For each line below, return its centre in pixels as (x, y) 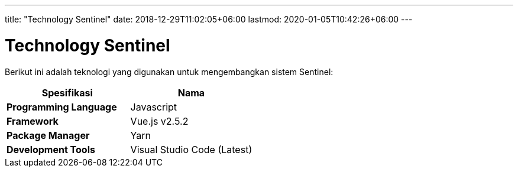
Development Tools (51, 149)
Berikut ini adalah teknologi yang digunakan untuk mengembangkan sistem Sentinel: (169, 72)
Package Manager (48, 135)
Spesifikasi (67, 93)
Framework (33, 121)
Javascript (154, 107)
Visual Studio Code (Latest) (191, 149)
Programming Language (62, 107)
